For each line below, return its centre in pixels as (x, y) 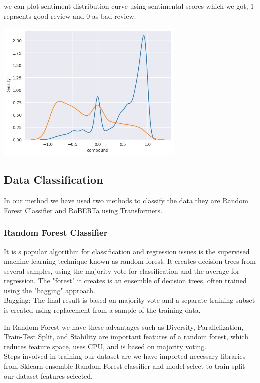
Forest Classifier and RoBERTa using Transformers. (83, 210)
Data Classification (54, 180)
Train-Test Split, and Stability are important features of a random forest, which (126, 337)
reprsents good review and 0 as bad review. (70, 16)
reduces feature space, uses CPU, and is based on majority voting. (105, 346)
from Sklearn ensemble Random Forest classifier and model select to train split (125, 366)
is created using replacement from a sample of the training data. (102, 310)
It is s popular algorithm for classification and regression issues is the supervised (127, 251)
